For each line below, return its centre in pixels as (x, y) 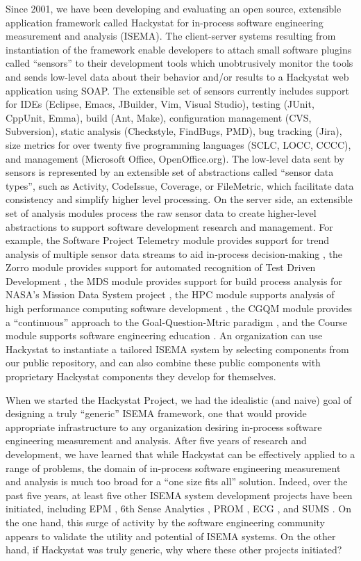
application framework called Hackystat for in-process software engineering (165, 22)
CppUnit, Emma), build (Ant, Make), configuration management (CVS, (159, 117)
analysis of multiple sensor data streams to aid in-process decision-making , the (174, 253)
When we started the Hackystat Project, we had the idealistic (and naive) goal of (179, 399)
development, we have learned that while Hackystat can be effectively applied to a (180, 454)
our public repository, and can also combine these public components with (163, 363)
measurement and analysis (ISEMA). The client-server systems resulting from (171, 36)
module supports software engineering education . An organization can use (164, 335)
